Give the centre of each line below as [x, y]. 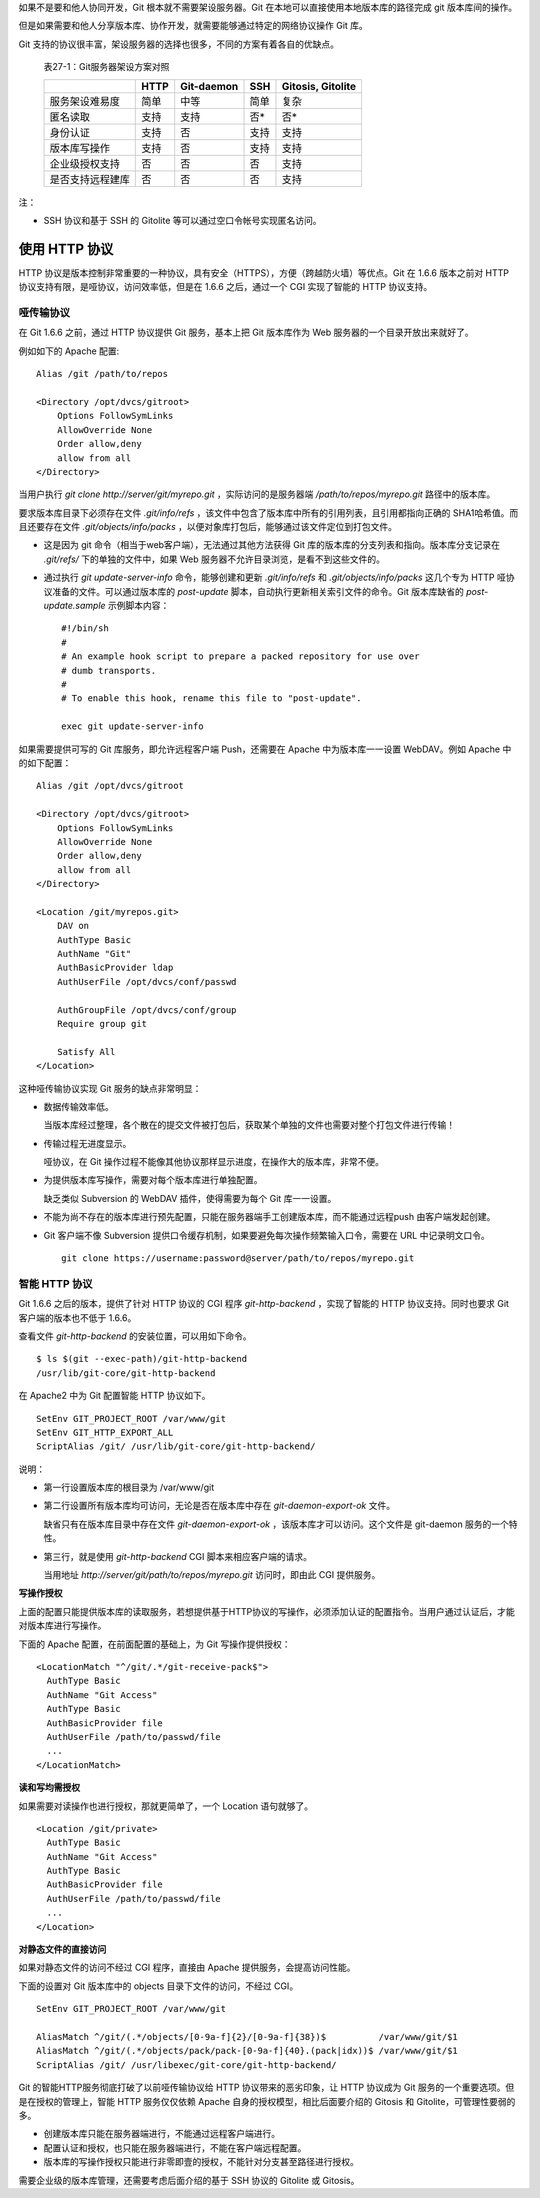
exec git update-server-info [132, 726]
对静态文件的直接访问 [62, 1949]
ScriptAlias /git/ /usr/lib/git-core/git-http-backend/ [176, 1446]
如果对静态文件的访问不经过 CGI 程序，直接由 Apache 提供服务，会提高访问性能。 [187, 1967]
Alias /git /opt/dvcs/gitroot [110, 786]
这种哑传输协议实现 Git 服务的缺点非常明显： [110, 1088]
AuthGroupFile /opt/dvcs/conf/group [146, 1009]
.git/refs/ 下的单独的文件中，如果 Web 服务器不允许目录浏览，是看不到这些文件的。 [214, 559]
